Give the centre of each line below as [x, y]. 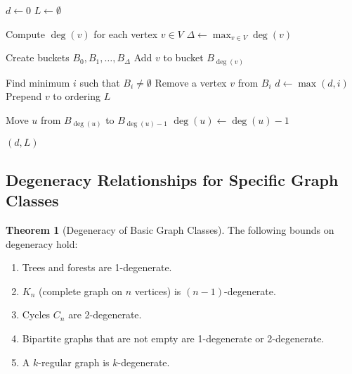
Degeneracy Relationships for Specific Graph [172, 179]
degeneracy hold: [42, 243]
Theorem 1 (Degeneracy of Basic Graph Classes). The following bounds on [170, 230]
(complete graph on [81, 291]
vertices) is [158, 291]
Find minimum [38, 82]
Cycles [36, 314]
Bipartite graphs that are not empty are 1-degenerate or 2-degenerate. [173, 338]
